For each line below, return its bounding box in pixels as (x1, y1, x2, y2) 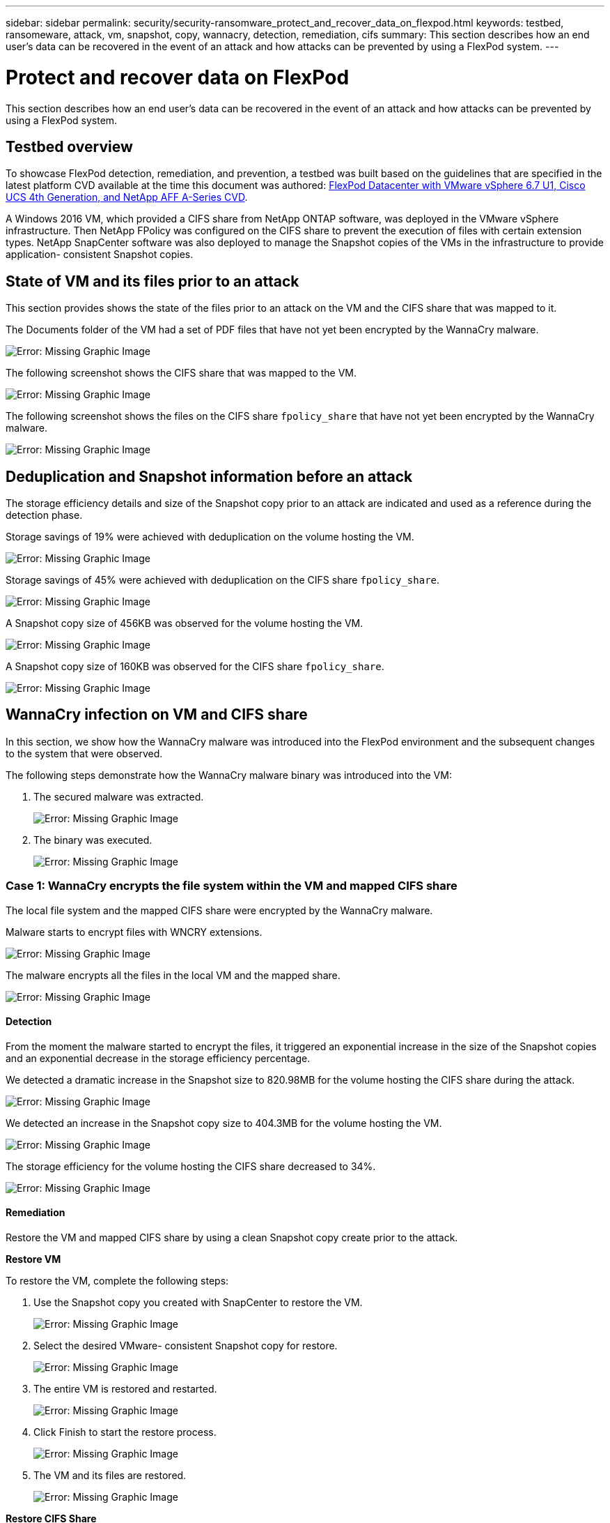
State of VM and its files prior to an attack (6, 272, 299, 290)
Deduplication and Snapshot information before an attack (6, 467, 413, 485)
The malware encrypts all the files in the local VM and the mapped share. (6, 969, 341, 981)
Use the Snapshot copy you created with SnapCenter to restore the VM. (33, 1296, 363, 1309)
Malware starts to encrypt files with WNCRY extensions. (6, 925, 263, 938)
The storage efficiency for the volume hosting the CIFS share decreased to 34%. (6, 1160, 376, 1172)
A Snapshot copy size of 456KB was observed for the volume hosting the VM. (6, 617, 363, 630)
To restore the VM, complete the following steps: (6, 1275, 229, 1287)
